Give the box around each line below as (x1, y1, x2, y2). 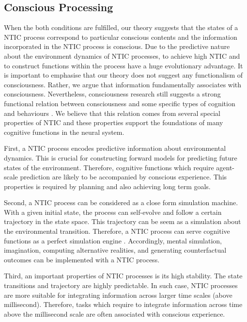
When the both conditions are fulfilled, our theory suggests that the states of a (4, 22, 238, 32)
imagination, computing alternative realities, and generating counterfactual (4, 245, 227, 255)
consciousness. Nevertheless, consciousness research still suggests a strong (4, 89, 221, 99)
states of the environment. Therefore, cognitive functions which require (4, 162, 214, 172)
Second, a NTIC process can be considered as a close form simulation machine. (4, 197, 238, 208)
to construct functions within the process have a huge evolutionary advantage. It (4, 60, 243, 70)
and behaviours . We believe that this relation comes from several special (4, 108, 220, 118)
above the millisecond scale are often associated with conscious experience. (4, 308, 225, 319)
